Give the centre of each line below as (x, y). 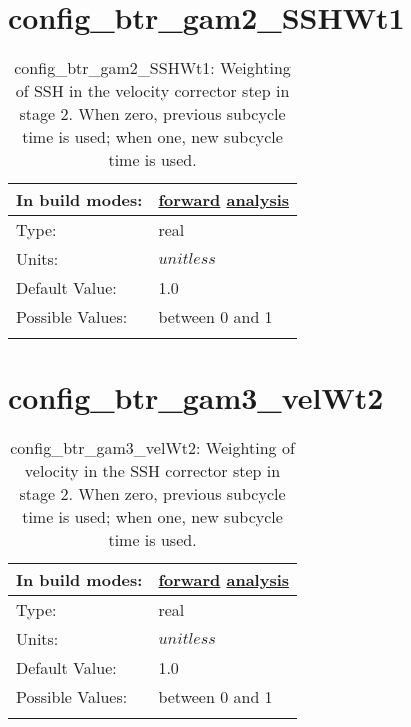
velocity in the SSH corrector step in (152, 471)
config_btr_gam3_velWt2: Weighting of (152, 448)
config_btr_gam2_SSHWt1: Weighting (152, 68)
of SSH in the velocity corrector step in (152, 91)
